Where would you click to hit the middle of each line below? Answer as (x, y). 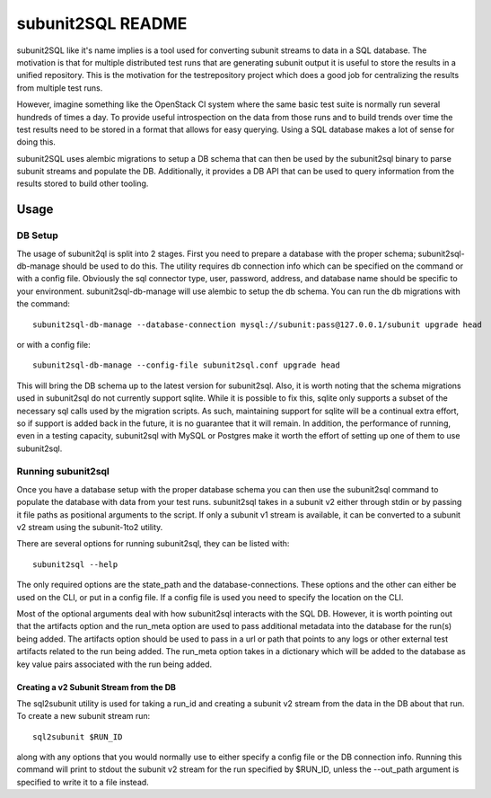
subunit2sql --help (75, 564)
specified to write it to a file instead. (83, 782)
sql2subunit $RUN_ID (78, 736)
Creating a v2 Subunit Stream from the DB (96, 687)
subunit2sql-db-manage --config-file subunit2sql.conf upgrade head (186, 365)
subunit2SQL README (102, 23)
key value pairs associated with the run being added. (114, 664)
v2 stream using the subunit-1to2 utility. (90, 527)
